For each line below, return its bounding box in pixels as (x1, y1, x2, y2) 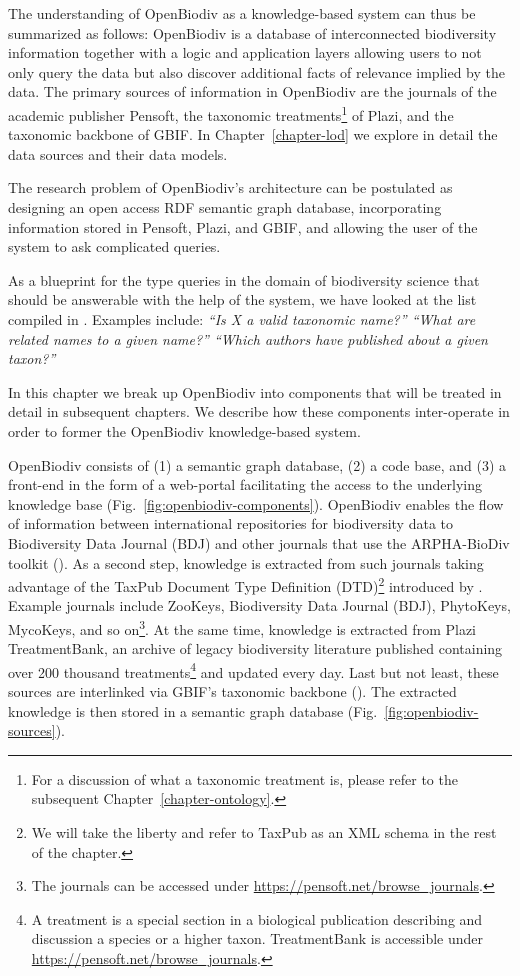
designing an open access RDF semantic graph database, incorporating (8, 197, 442, 217)
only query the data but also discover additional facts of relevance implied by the (8, 61, 505, 82)
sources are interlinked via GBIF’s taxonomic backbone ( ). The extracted (8, 681, 457, 702)
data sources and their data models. (8, 143, 228, 164)
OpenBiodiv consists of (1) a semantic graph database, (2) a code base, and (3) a (8, 454, 507, 475)
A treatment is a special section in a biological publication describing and (31, 908, 483, 929)
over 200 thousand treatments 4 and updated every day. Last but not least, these (8, 658, 499, 682)
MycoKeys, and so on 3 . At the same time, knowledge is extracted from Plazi (8, 615, 476, 639)
